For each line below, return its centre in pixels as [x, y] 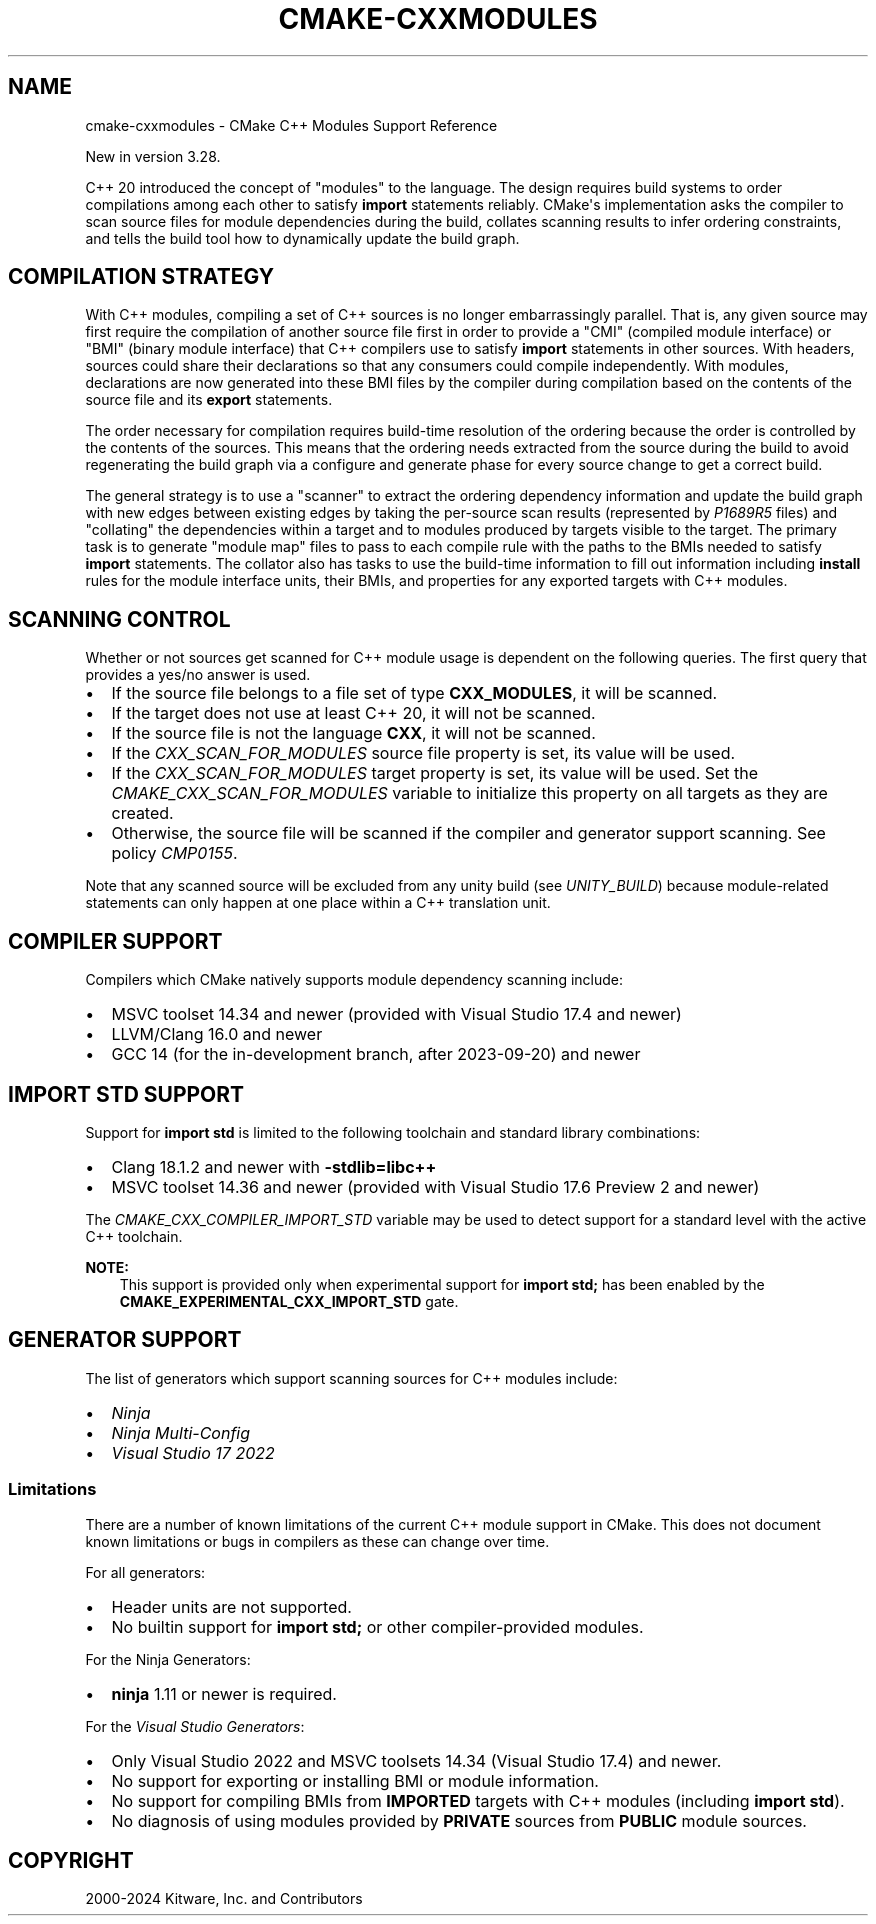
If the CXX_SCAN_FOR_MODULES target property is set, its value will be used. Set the [435, 773]
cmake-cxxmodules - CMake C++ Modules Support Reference [291, 125]
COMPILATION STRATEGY [141, 277]
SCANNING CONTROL [119, 619]
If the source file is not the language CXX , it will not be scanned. [353, 733]
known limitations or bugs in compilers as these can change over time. [317, 1541]
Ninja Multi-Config [181, 1432]
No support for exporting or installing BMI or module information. [355, 1780]
